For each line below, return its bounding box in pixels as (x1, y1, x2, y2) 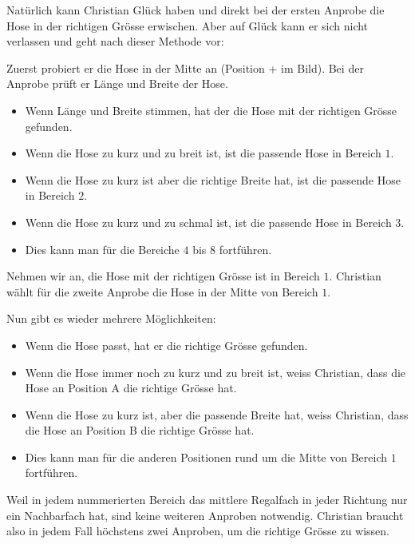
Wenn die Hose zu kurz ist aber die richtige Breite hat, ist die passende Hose (25, 171, 401, 188)
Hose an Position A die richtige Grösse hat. (25, 379, 237, 396)
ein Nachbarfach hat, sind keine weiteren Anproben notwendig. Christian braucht (6, 506, 404, 523)
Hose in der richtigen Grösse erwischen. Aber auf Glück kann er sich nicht (6, 17, 369, 34)
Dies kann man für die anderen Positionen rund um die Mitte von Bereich (25, 448, 387, 465)
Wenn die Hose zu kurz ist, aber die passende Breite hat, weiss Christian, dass (25, 406, 409, 423)
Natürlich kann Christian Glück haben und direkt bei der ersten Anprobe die (6, 2, 385, 18)
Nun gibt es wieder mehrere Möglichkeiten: (6, 310, 216, 327)
